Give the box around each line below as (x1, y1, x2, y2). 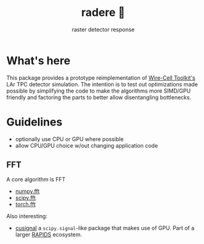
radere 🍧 (80, 6, 125, 20)
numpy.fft (15, 188, 40, 195)
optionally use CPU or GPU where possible (15, 135, 124, 143)
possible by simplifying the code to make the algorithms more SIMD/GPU (6, 87, 191, 94)
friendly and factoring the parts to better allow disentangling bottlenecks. (6, 93, 192, 101)
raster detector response (71, 26, 135, 33)
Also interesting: (6, 213, 48, 220)
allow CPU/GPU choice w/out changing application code (15, 142, 159, 149)
